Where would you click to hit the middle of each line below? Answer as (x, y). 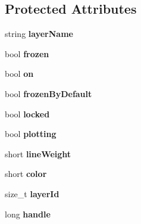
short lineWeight (38, 153)
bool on (19, 74)
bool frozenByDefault (48, 93)
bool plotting (31, 134)
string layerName (39, 34)
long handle (28, 214)
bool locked (27, 113)
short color (26, 174)
